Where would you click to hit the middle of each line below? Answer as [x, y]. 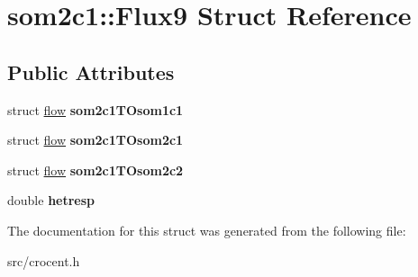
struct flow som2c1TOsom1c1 [95, 109]
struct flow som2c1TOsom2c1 [95, 140]
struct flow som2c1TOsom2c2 [95, 170]
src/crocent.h [44, 260]
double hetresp [51, 200]
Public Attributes [91, 71]
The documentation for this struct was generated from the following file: [207, 230]
